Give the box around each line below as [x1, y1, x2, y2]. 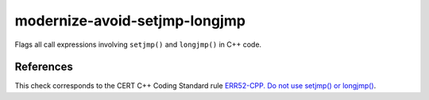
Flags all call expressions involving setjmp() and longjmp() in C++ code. [14, 40, 262, 49]
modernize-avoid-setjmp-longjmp [14, 12, 246, 29]
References [14, 60, 73, 74]
